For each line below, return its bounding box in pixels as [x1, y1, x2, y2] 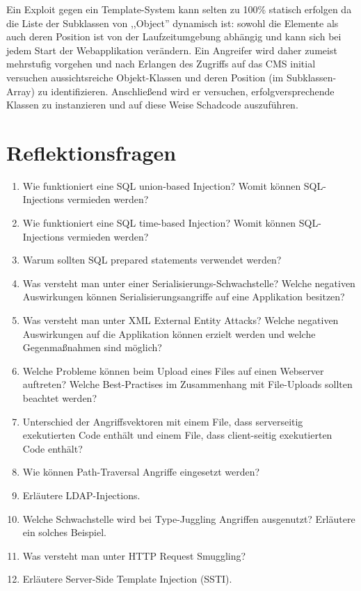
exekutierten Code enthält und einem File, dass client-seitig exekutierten [22, 428, 332, 442]
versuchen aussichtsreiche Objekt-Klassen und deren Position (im [6, 70, 284, 84]
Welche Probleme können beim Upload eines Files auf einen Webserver [22, 363, 324, 378]
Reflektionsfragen [6, 138, 177, 166]
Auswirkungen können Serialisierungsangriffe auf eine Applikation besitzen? [22, 289, 345, 304]
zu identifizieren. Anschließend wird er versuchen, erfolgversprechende [38, 83, 335, 98]
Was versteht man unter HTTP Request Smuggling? [22, 548, 246, 562]
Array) [6, 83, 35, 98]
